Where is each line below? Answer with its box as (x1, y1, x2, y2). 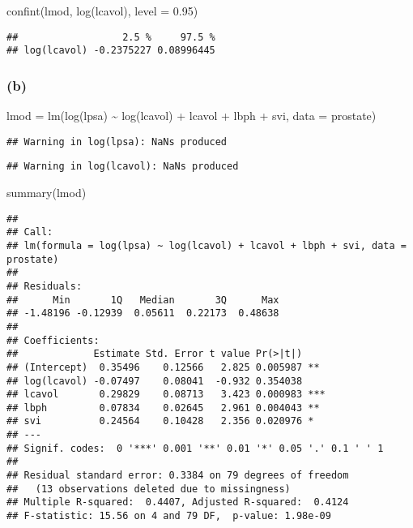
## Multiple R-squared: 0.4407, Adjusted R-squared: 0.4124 (6, 496, 349, 509)
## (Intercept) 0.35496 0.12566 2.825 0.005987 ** (6, 361, 320, 373)
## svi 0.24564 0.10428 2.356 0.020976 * (6, 415, 314, 427)
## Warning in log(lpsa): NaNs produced (6, 135, 228, 148)
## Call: (6, 226, 53, 238)
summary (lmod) (6, 184, 87, 201)
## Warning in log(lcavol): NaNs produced (6, 161, 239, 173)
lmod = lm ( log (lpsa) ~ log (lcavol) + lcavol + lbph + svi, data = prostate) (6, 107, 377, 124)
